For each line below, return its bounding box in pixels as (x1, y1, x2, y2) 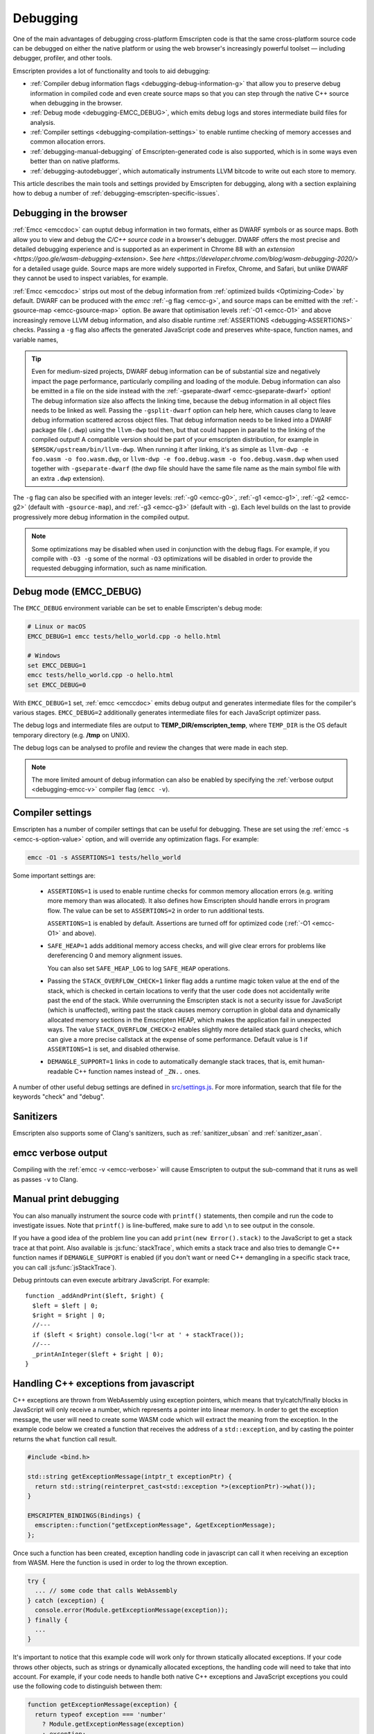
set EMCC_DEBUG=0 (27, 680, 87, 689)
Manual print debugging (12, 1193, 119, 1205)
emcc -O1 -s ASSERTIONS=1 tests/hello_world (27, 853, 181, 861)
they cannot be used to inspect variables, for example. (12, 274, 169, 282)
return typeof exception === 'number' (35, 1710, 166, 1718)
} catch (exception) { (27, 1596, 105, 1604)
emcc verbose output (12, 1147, 107, 1159)
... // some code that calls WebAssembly (35, 1587, 178, 1595)
